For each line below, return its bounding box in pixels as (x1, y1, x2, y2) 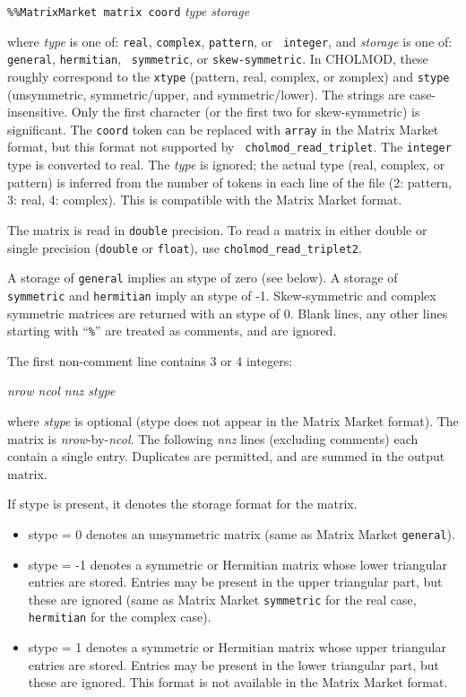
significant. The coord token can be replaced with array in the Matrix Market (7, 119, 439, 138)
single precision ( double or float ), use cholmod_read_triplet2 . (7, 238, 362, 257)
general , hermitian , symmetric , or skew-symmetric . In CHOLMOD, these (7, 49, 428, 68)
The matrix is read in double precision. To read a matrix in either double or (7, 220, 427, 239)
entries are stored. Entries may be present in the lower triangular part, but (28, 655, 439, 674)
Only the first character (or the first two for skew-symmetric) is (71, 102, 420, 121)
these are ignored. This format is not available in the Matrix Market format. (28, 673, 448, 692)
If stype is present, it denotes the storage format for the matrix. (7, 494, 358, 513)
